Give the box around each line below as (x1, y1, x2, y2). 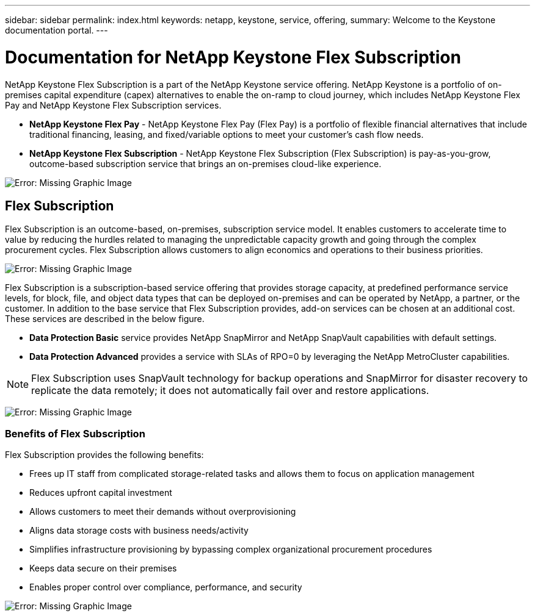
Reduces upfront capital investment (29, 487, 172, 498)
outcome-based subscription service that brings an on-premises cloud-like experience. (29, 158, 382, 169)
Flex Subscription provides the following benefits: (5, 449, 204, 460)
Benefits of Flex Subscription (5, 427, 145, 440)
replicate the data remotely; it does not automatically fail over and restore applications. (31, 384, 429, 397)
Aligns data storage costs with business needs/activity (29, 525, 249, 536)
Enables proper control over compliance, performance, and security (29, 582, 302, 593)
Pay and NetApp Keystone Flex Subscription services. (5, 99, 222, 110)
